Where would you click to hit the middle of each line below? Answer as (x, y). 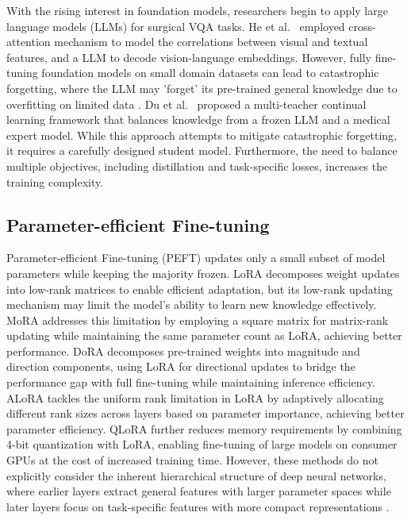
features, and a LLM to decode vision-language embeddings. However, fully (189, 57)
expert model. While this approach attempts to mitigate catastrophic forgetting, (202, 135)
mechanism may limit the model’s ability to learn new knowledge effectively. (192, 304)
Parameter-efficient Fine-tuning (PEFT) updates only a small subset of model (196, 258)
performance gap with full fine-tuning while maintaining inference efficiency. (191, 382)
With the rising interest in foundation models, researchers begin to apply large (197, 10)
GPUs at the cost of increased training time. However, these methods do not (192, 460)
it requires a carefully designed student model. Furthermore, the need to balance (202, 150)
